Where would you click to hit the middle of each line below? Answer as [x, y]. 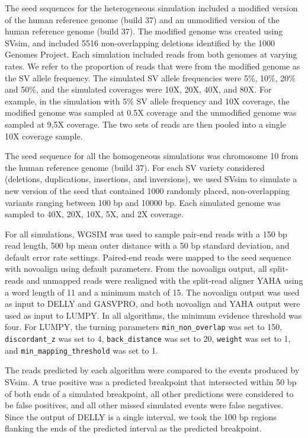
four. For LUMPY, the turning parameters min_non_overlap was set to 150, [144, 327]
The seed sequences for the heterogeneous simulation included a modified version [151, 8]
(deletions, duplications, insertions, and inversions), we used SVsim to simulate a [151, 179]
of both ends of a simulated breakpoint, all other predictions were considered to [149, 393]
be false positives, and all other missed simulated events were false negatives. [144, 405]
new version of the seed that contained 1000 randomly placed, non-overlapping [147, 190]
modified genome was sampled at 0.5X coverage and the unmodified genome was [151, 112]
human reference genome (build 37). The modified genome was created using [144, 31]
